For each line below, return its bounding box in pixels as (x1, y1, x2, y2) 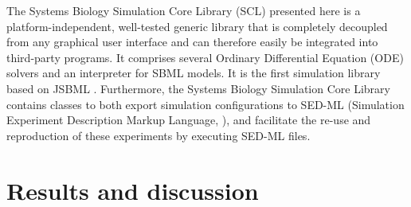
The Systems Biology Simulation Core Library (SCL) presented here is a (6, 2, 361, 18)
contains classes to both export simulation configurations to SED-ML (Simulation (6, 96, 405, 112)
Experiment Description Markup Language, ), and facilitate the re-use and (6, 111, 371, 128)
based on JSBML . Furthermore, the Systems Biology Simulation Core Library (6, 80, 390, 96)
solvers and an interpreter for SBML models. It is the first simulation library (6, 64, 381, 81)
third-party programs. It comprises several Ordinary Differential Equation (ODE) (6, 49, 404, 65)
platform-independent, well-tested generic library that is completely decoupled (6, 18, 388, 34)
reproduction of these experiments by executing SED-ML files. (6, 127, 311, 143)
